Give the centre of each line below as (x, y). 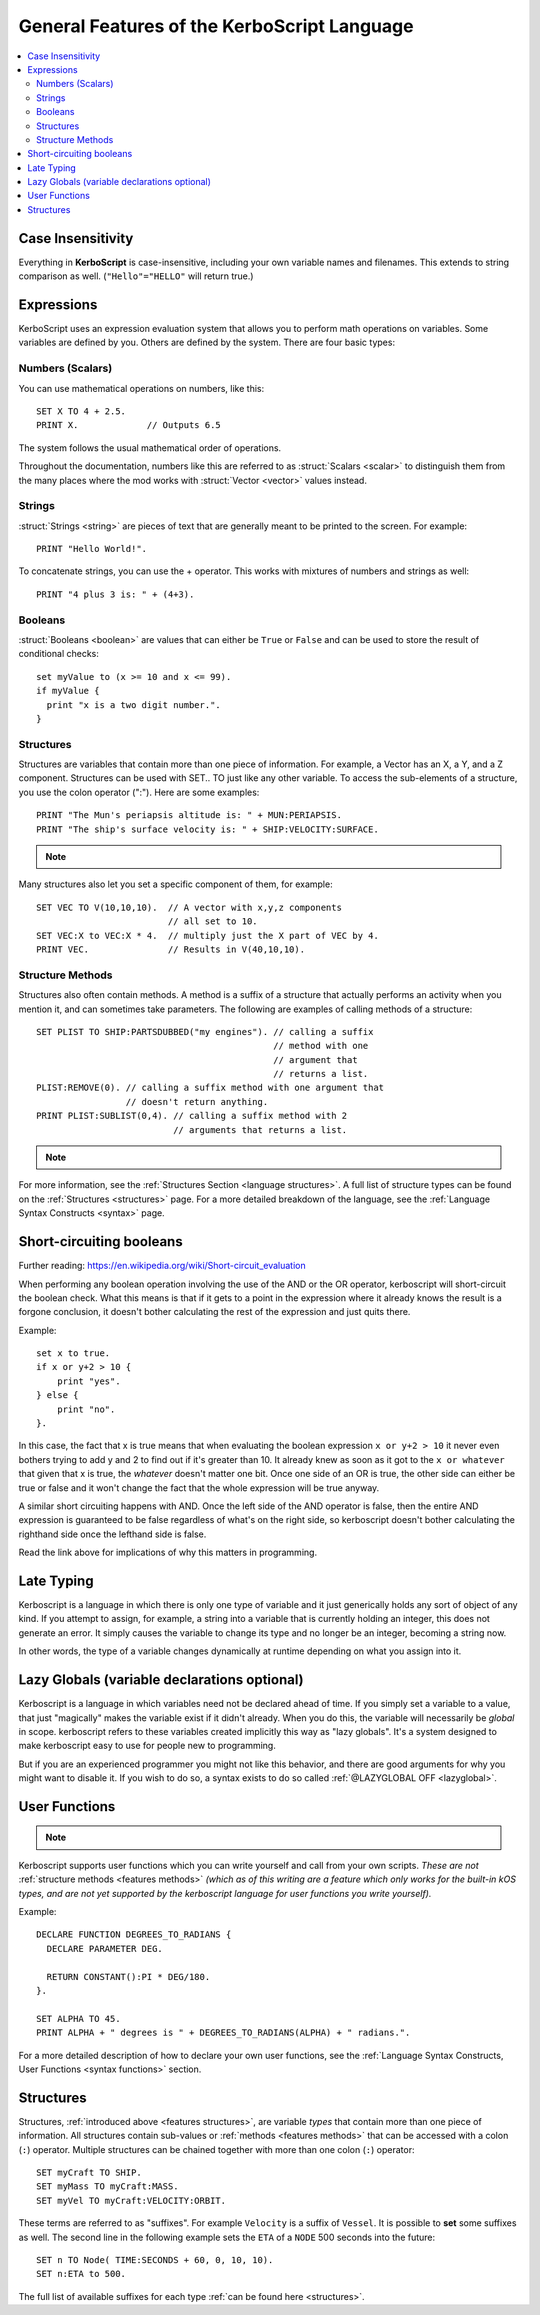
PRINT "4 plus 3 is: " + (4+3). (115, 594)
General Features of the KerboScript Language (216, 26)
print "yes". (88, 1381)
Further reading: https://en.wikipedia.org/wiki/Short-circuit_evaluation (162, 1266)
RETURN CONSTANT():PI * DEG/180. (128, 1976)
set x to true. (73, 1353)
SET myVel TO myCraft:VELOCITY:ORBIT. (131, 2200)
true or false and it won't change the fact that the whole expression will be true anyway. (199, 1487)
